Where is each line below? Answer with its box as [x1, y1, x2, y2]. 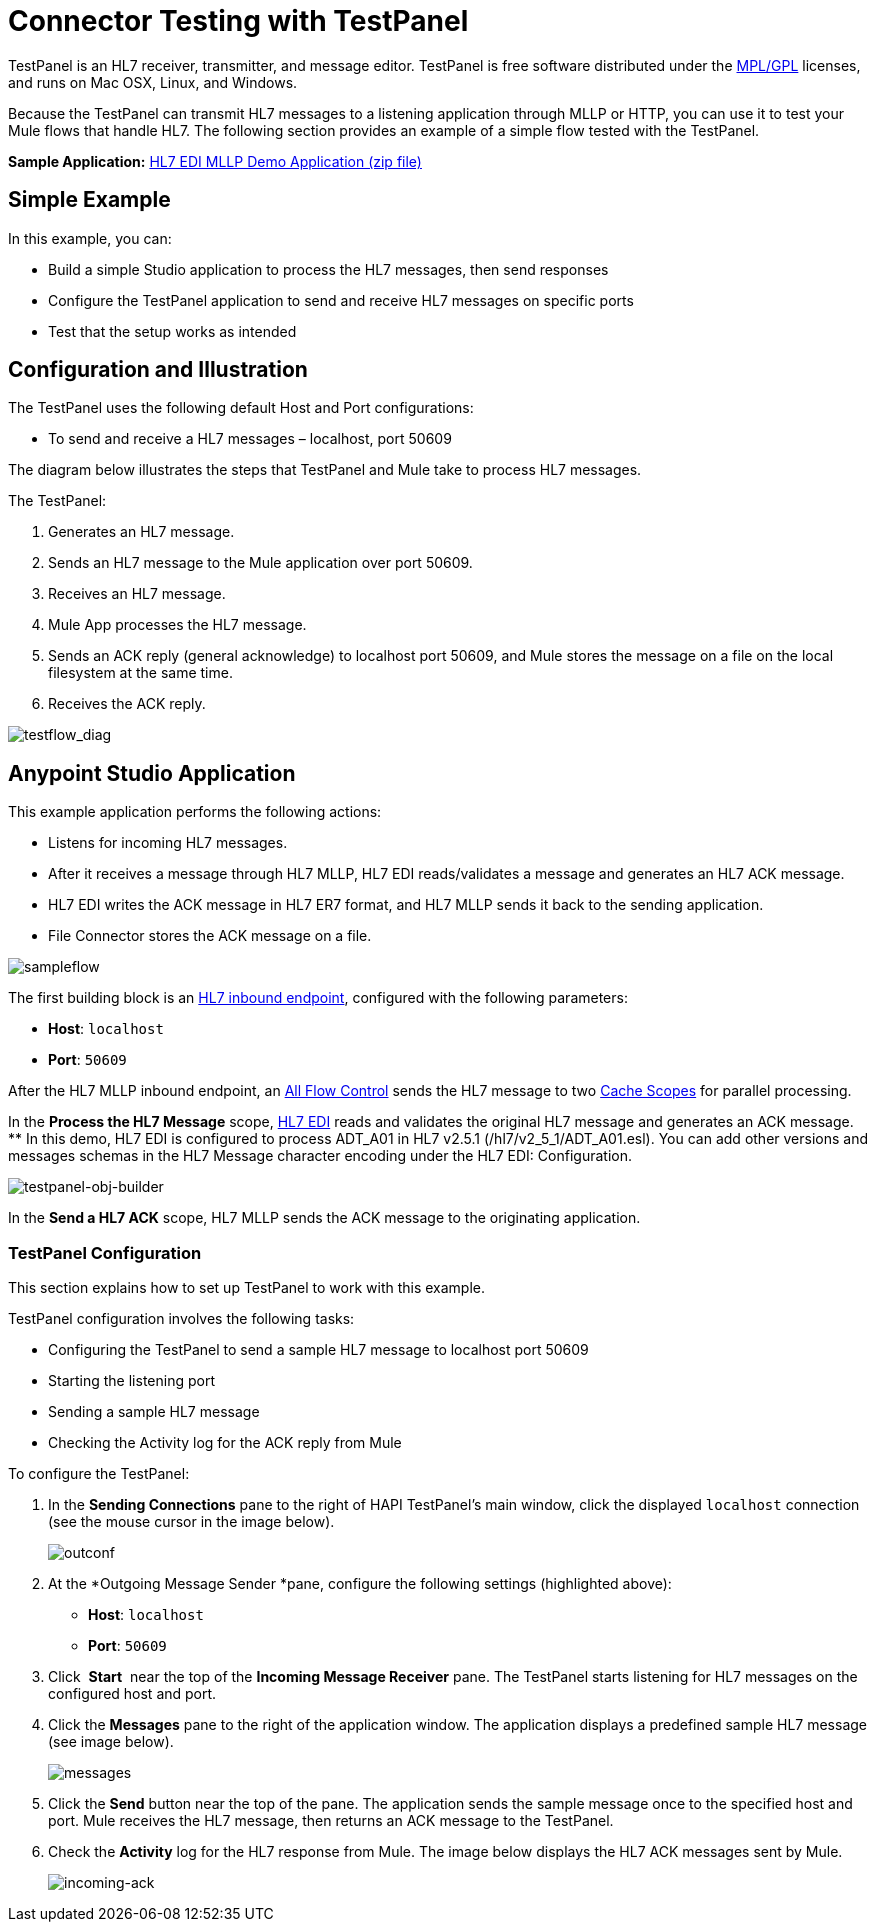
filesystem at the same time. [48, 664, 233, 682]
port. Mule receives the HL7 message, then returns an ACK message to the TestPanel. [48, 1812, 614, 1830]
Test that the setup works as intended [48, 322, 297, 340]
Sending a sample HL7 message [48, 1403, 260, 1421]
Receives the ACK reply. [48, 695, 206, 713]
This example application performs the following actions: [8, 803, 382, 821]
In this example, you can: [8, 229, 172, 247]
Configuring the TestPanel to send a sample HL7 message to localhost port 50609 [48, 1341, 589, 1359]
